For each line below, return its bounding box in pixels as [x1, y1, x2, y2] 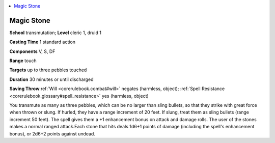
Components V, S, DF [9, 48, 56, 54]
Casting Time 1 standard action [9, 39, 76, 45]
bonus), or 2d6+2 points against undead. [9, 130, 95, 137]
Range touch [9, 58, 37, 64]
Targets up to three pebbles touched [9, 67, 87, 73]
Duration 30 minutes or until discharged [9, 76, 94, 82]
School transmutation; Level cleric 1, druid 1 [9, 30, 102, 36]
